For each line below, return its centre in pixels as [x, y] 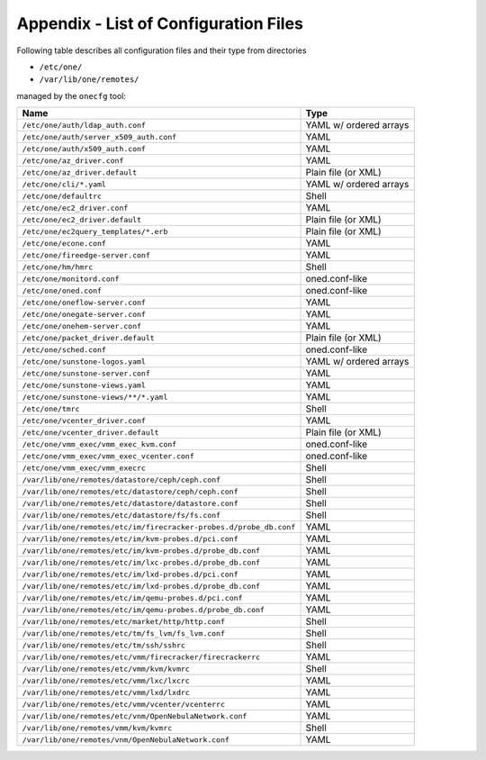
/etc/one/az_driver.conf [73, 161]
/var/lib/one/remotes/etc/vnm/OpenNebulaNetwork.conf [135, 716]
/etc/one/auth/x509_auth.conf [84, 149]
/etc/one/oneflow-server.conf [84, 302]
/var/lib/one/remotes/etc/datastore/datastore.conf [130, 503]
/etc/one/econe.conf [64, 243]
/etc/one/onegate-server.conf [84, 314]
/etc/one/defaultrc [62, 196]
